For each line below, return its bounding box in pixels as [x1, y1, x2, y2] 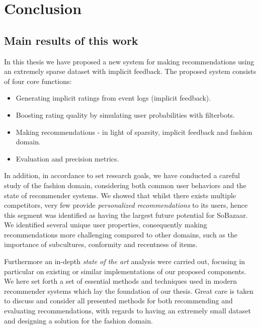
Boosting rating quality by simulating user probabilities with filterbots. [16, 109, 235, 120]
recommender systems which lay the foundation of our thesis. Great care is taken [4, 285, 254, 296]
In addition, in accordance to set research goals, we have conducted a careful [4, 170, 240, 181]
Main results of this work [4, 32, 138, 48]
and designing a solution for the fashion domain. [4, 315, 153, 325]
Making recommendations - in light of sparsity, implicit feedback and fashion [16, 126, 252, 137]
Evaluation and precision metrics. [16, 153, 119, 163]
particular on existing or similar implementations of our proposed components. [4, 266, 246, 276]
